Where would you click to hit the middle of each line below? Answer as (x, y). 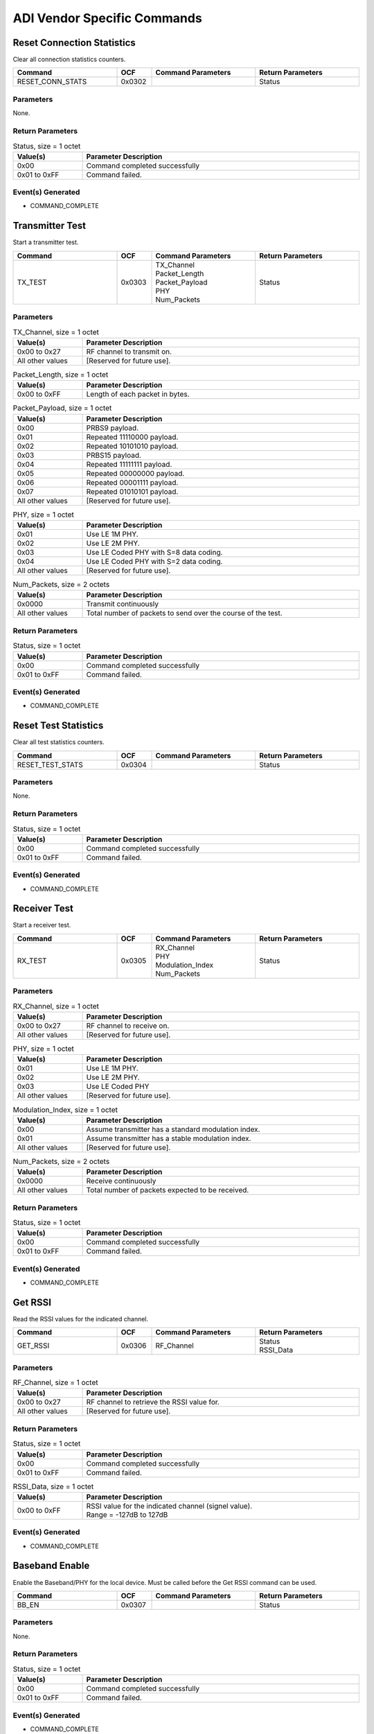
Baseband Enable (51, 1566)
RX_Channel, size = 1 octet (56, 1006)
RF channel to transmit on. (129, 352)
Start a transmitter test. (46, 242)
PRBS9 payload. (112, 428)
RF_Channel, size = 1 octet (55, 1382)
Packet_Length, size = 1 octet (61, 375)
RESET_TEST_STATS (50, 764)
